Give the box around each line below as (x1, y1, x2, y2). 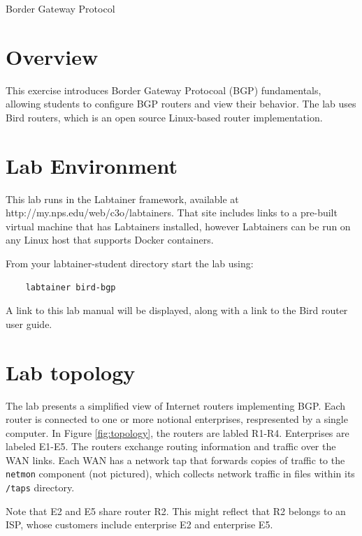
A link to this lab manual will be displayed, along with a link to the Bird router (6, 303, 348, 318)
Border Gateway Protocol (6, 1, 115, 15)
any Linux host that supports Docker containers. (6, 232, 214, 247)
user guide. (6, 316, 52, 331)
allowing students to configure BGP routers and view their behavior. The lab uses (6, 96, 356, 111)
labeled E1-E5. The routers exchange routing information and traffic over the (6, 439, 336, 454)
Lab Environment (6, 151, 178, 179)
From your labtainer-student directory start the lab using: (6, 256, 254, 270)
